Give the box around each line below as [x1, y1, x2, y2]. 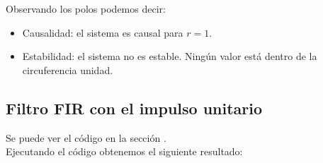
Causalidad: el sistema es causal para [22, 25, 183, 40]
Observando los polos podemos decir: [6, 1, 166, 16]
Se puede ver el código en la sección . [6, 130, 166, 145]
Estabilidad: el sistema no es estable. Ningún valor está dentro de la [22, 49, 317, 64]
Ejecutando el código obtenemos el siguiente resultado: [6, 144, 243, 159]
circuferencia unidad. [22, 62, 113, 77]
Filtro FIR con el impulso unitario [6, 97, 263, 119]
